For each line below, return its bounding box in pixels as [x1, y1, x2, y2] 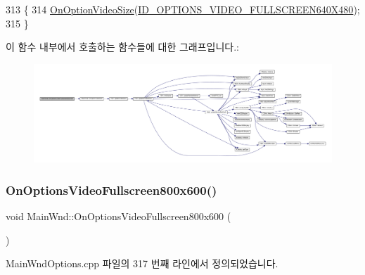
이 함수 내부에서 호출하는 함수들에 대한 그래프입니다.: [6, 39, 239, 54]
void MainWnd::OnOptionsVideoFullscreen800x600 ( [6, 208, 231, 223]
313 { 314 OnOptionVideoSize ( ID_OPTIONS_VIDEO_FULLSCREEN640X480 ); [6, 2, 360, 16]
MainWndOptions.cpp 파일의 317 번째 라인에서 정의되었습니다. [6, 256, 278, 271]
